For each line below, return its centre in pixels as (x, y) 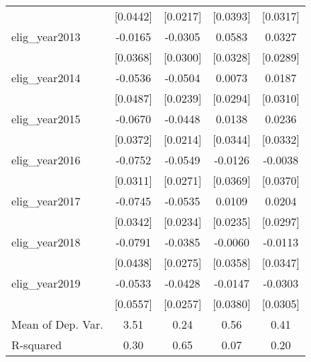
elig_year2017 (46, 201)
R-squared (37, 345)
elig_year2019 (46, 283)
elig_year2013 (46, 36)
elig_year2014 (46, 78)
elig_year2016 (46, 160)
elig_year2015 (46, 119)
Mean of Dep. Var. (57, 324)
